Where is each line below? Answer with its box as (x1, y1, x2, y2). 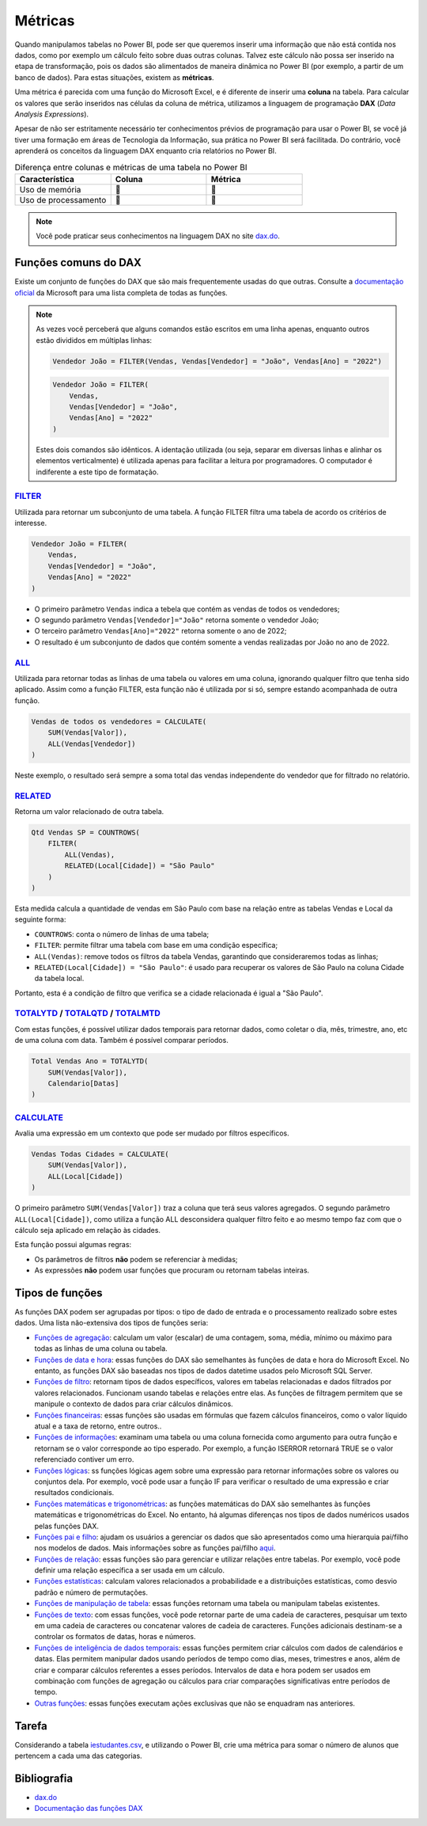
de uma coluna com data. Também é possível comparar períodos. (14, 1036, 229, 1045)
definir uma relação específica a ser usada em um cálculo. (34, 1565, 225, 1575)
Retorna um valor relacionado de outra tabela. (14, 807, 164, 816)
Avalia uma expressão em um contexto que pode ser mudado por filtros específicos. (14, 1128, 289, 1138)
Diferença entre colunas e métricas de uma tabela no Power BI (14, 162, 248, 173)
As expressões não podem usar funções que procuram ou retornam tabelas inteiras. (34, 1265, 310, 1275)
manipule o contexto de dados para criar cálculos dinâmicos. (34, 1399, 233, 1409)
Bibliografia (14, 1771, 74, 1785)
